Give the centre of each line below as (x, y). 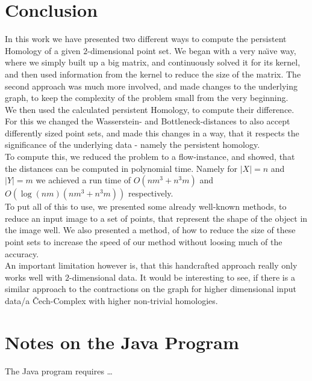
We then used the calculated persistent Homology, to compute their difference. (150, 109)
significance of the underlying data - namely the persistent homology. (133, 145)
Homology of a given (43, 50)
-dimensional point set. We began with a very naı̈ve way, (192, 50)
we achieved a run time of (83, 180)
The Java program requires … (59, 370)
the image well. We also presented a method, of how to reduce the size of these (150, 230)
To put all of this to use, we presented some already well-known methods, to (146, 206)
